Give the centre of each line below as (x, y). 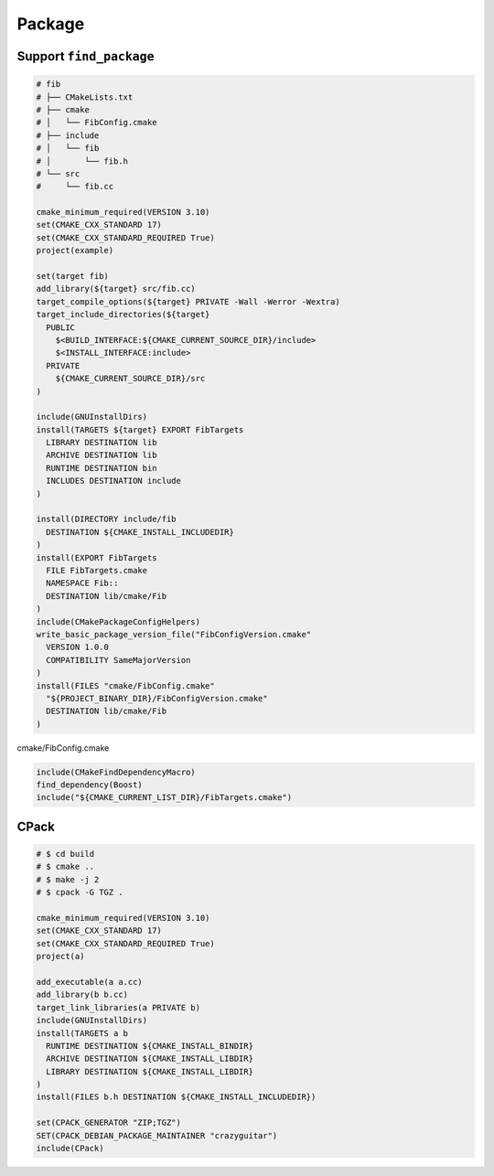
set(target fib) (73, 276)
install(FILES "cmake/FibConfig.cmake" (125, 685)
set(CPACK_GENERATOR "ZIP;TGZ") (109, 1123)
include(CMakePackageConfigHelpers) (118, 621)
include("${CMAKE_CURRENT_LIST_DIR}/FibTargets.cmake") (164, 797)
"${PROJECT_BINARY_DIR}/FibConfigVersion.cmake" (157, 698)
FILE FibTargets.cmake (97, 570)
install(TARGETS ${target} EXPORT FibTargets (140, 429)
